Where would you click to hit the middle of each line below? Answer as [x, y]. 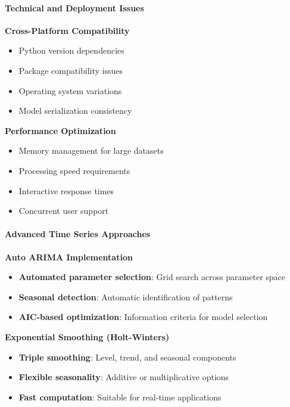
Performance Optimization [60, 130]
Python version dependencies [71, 50]
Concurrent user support [64, 211]
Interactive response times [66, 190]
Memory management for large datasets [91, 150]
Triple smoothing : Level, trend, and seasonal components [127, 357]
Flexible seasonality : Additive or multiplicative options [124, 377]
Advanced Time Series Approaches [78, 234]
